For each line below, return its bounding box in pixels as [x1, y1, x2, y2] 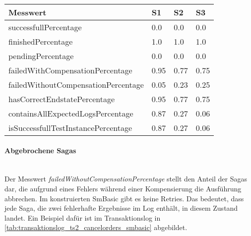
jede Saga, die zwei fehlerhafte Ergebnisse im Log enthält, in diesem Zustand [4, 203, 238, 213]
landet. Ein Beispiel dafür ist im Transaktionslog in [4, 212, 161, 223]
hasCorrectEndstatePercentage [8, 93, 115, 105]
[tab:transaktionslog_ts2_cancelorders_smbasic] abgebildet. [4, 222, 188, 233]
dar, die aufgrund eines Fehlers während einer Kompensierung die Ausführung [4, 183, 242, 193]
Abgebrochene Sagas [4, 145, 76, 155]
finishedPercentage [8, 36, 73, 47]
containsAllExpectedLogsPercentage [8, 108, 133, 119]
